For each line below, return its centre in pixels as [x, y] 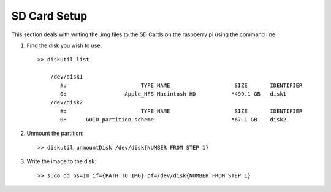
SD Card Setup [49, 16]
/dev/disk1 [67, 77]
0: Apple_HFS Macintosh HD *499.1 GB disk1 [173, 94]
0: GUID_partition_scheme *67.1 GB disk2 [173, 120]
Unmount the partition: [55, 133]
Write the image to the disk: [61, 161]
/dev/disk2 [67, 102]
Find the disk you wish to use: [64, 45]
